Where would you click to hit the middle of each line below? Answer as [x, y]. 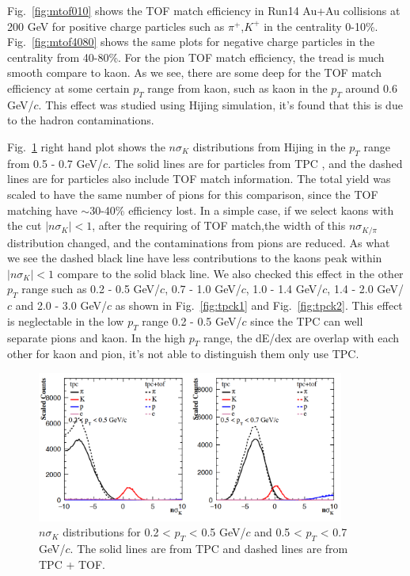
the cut [25, 225]
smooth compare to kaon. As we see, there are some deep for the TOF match [195, 72]
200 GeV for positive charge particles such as [116, 26]
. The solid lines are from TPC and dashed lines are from [209, 549]
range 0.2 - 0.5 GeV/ [192, 320]
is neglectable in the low [66, 320]
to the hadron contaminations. [81, 120]
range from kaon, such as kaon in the [237, 88]
